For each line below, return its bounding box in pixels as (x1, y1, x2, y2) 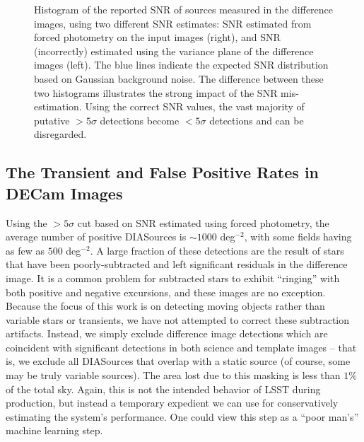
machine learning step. (6, 423, 103, 438)
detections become (100, 112, 180, 127)
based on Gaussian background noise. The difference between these (34, 71, 324, 86)
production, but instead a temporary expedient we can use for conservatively (6, 395, 339, 410)
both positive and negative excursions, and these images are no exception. (6, 284, 326, 299)
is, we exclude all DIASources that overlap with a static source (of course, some (6, 354, 351, 368)
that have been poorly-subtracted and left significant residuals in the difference (6, 257, 348, 272)
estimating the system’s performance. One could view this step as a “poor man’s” (6, 409, 359, 424)
